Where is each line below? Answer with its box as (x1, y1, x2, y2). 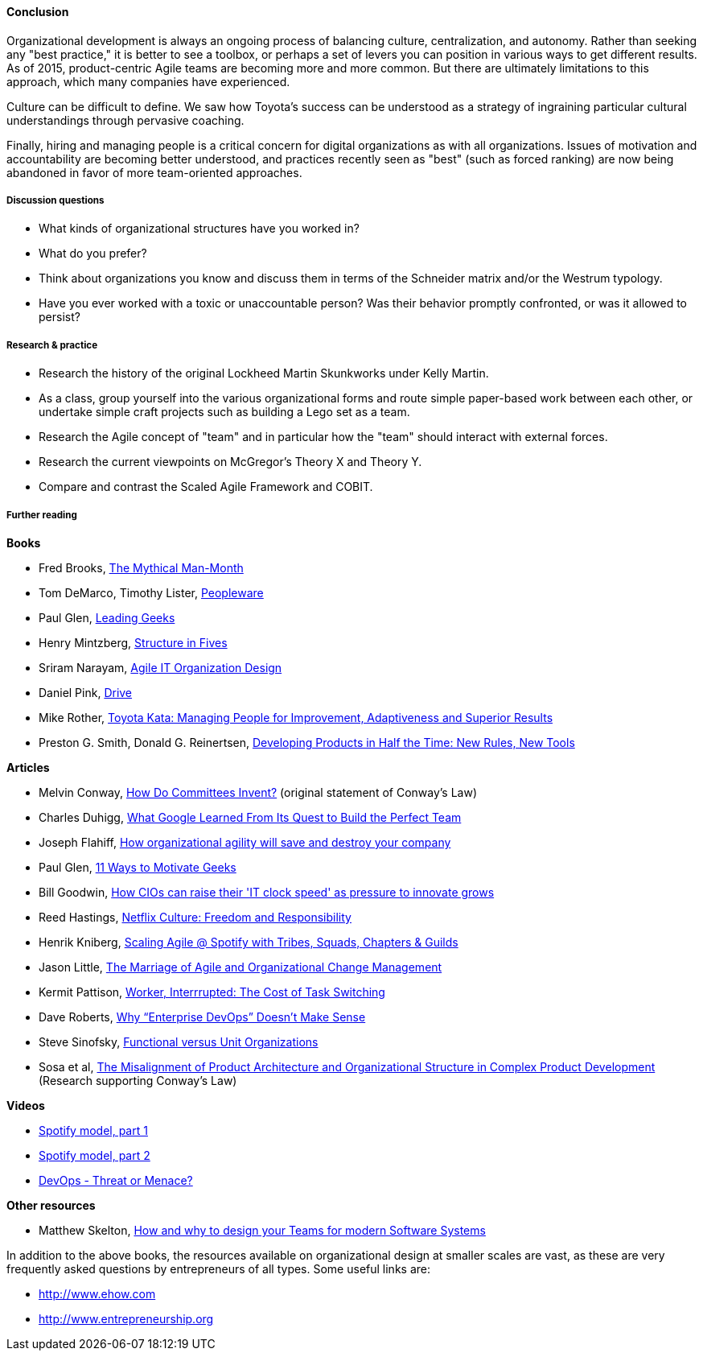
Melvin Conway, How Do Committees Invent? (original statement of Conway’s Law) (39, 785, 478, 799)
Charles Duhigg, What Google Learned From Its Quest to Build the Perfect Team (39, 810, 462, 824)
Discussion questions (6, 195, 105, 206)
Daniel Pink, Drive (39, 685, 133, 699)
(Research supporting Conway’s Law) (39, 1073, 237, 1087)
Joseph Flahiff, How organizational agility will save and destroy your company (39, 835, 451, 849)
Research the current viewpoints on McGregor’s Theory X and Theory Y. (39, 455, 422, 469)
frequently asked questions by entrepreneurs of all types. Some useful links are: (6, 1261, 430, 1276)
